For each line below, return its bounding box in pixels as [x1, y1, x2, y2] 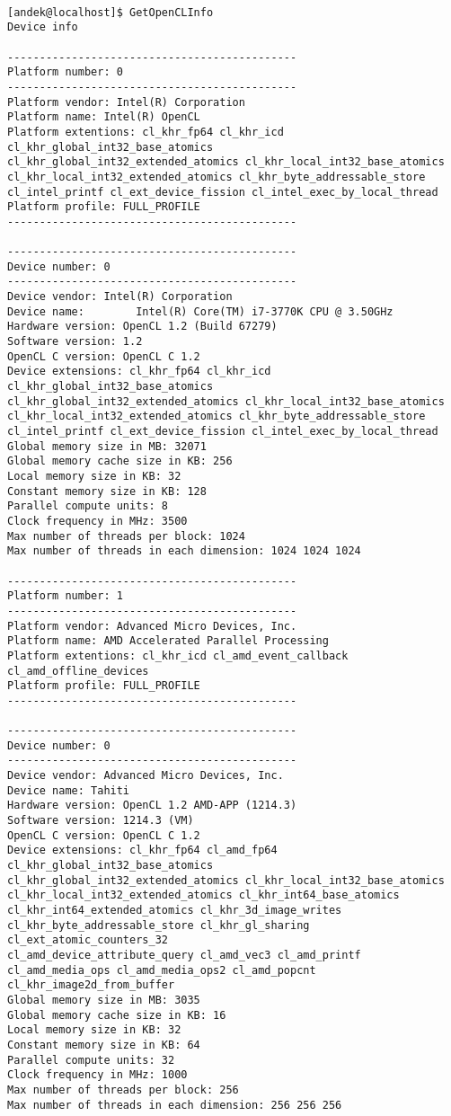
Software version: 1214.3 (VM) [7, 814, 194, 828]
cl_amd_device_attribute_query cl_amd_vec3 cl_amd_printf [7, 949, 361, 961]
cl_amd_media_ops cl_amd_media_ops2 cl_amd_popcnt [7, 963, 316, 977]
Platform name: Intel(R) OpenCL [7, 111, 200, 124]
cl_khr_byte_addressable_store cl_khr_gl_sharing [7, 918, 310, 932]
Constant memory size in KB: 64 [7, 1038, 200, 1051]
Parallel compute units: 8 [7, 500, 168, 513]
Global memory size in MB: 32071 [7, 439, 207, 453]
